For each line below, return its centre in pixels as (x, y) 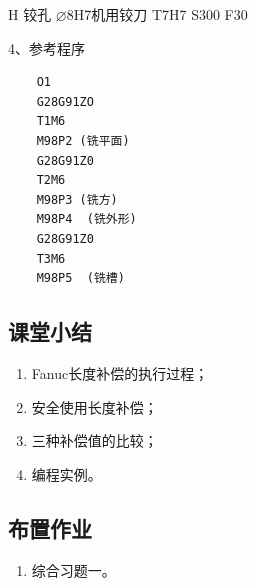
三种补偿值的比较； (94, 440)
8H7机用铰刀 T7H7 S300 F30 (157, 14)
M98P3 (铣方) (77, 199)
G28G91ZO (65, 101)
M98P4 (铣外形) (86, 219)
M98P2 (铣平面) (83, 140)
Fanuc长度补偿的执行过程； (120, 372)
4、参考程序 (46, 47)
